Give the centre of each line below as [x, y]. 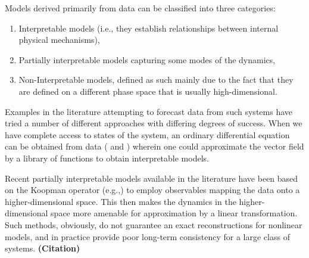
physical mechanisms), [59, 40]
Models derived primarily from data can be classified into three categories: [140, 8]
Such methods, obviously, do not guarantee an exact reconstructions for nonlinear [154, 224]
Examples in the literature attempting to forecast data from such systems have [149, 111]
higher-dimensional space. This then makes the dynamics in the [121, 201]
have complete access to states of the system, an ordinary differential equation [147, 134]
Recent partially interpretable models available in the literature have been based [152, 178]
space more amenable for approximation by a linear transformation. [174, 213]
